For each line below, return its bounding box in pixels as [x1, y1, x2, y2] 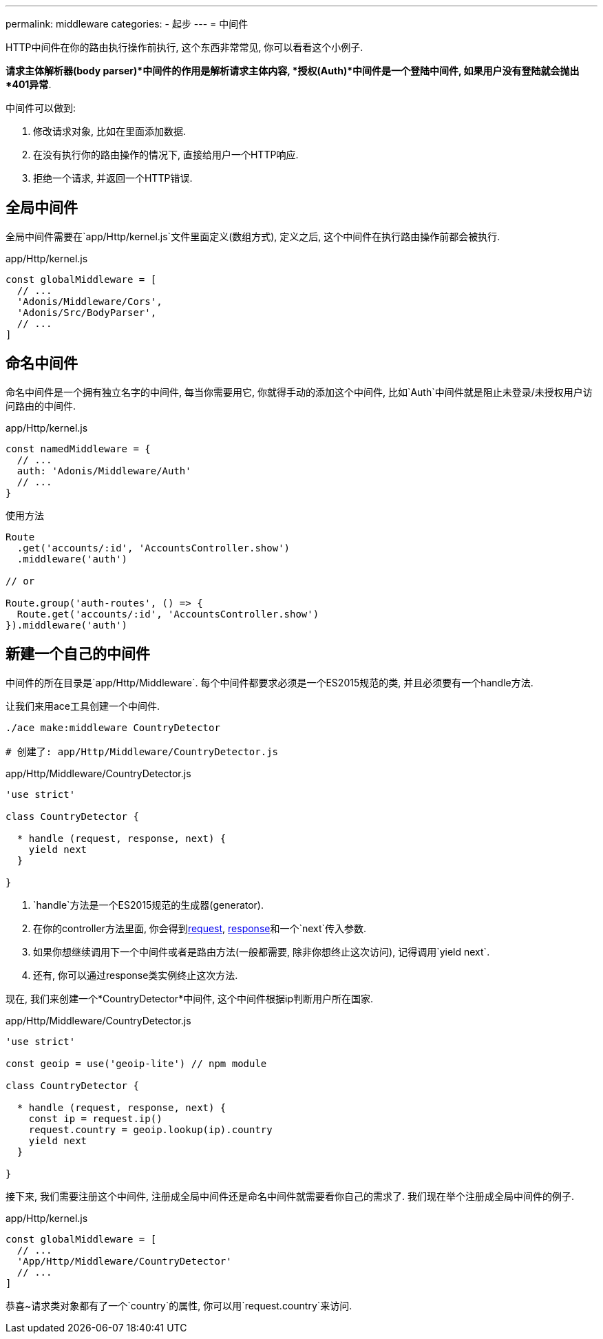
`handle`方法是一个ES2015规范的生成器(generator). [33, 898, 264, 911]
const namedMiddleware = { [6, 443, 151, 454]
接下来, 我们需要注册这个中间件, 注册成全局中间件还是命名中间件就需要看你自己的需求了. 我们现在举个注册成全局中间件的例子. [6, 1190, 574, 1202]
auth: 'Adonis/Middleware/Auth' [17, 465, 191, 476]
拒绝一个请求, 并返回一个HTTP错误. [33, 172, 193, 184]
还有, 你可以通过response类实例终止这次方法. [33, 969, 238, 981]
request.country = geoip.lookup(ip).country [28, 1124, 273, 1135]
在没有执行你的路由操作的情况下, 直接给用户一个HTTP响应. [33, 149, 299, 160]
